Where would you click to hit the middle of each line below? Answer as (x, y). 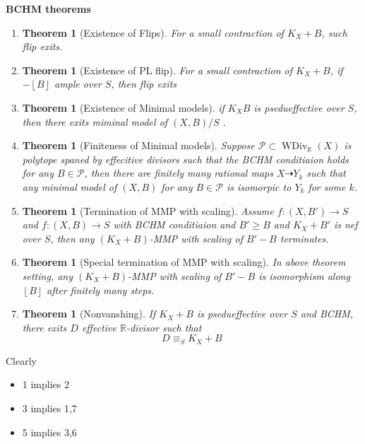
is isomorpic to (259, 186)
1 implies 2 (46, 384)
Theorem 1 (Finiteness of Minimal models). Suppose (138, 145)
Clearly (21, 360)
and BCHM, (327, 314)
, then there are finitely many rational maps (179, 173)
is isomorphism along (304, 275)
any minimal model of (70, 186)
